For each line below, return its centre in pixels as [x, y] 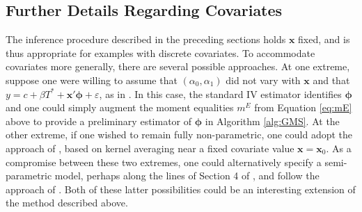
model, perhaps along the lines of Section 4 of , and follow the [187, 176]
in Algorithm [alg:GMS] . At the [272, 121]
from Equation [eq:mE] [303, 107]
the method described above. [67, 203]
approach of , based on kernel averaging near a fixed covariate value [150, 148]
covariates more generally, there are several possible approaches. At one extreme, [178, 66]
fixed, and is [324, 39]
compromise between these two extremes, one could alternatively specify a [164, 162]
